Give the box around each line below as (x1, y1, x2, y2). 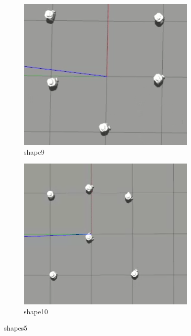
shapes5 (4, 323, 28, 333)
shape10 (24, 306, 48, 316)
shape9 (24, 146, 45, 157)
